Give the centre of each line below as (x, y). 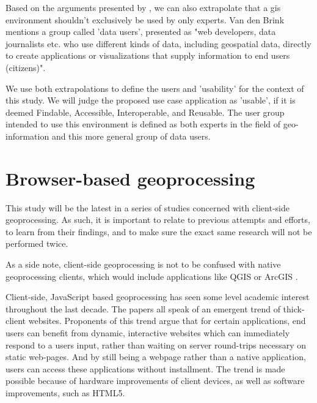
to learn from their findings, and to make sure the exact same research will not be (159, 231)
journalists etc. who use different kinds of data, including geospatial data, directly (158, 43)
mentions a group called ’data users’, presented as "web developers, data (141, 32)
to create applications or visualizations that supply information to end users (148, 55)
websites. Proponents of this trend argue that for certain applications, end (167, 321)
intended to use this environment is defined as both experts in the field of (143, 124)
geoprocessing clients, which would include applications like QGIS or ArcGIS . (152, 276)
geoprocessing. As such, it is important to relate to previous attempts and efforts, (158, 220)
